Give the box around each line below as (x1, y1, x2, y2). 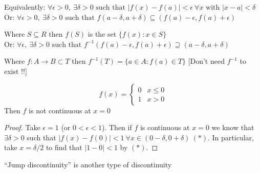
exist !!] (4, 65, 27, 76)
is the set (88, 29, 117, 39)
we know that (211, 122, 254, 133)
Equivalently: (4, 2, 46, 12)
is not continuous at (29, 105, 91, 115)
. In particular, (208, 132, 254, 142)
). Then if (102, 122, 132, 133)
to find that (46, 142, 82, 153)
